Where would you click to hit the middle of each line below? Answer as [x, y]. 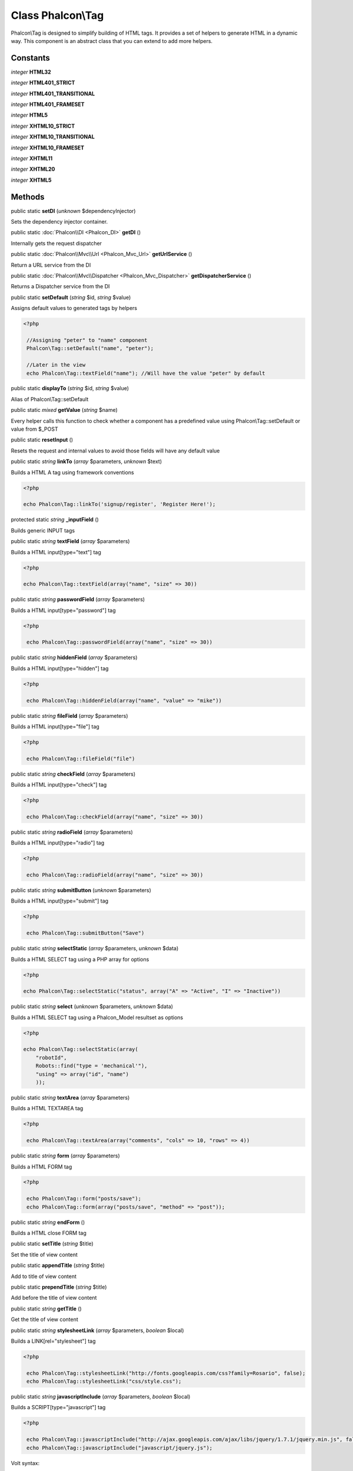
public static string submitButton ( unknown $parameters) [81, 890]
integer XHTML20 [33, 169]
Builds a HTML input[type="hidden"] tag [60, 668]
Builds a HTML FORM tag [41, 1167]
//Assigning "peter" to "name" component [87, 340]
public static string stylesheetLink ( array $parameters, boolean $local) [98, 1330]
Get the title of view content [45, 1319]
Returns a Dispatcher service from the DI [60, 287]
